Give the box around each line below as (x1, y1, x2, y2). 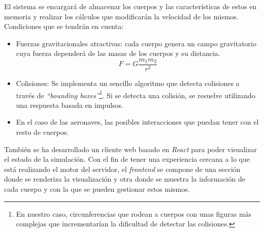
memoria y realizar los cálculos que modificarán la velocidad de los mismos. (4, 11, 239, 21)
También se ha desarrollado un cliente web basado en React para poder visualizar (4, 143, 257, 154)
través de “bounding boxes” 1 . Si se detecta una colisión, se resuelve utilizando (16, 88, 255, 100)
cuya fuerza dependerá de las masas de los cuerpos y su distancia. (16, 48, 220, 59)
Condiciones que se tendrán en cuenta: (4, 21, 124, 32)
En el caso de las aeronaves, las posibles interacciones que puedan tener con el (16, 117, 259, 127)
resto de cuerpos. (16, 127, 69, 137)
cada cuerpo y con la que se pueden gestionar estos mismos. (4, 184, 190, 194)
